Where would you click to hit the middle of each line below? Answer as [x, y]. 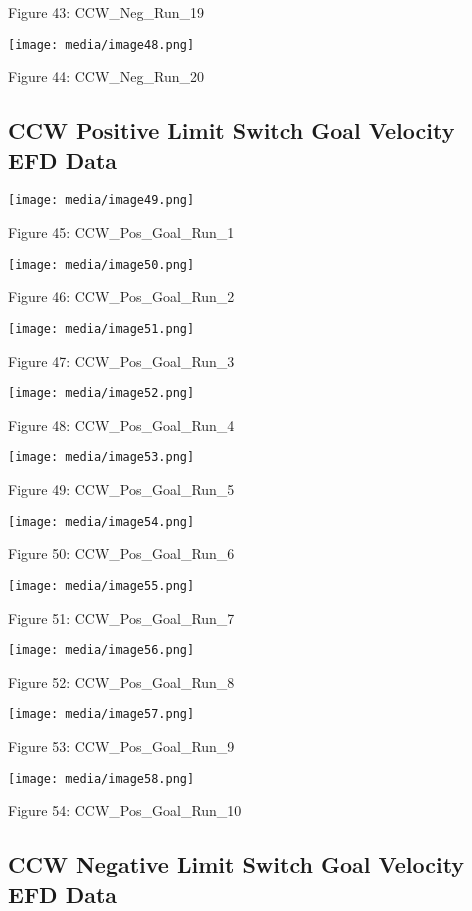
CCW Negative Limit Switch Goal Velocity [236, 864]
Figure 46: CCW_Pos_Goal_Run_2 [121, 296]
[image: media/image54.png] [101, 521]
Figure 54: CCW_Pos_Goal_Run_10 [125, 810]
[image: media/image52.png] [101, 393]
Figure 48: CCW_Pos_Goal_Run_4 [121, 424]
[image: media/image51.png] [101, 328]
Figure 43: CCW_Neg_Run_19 [106, 12]
